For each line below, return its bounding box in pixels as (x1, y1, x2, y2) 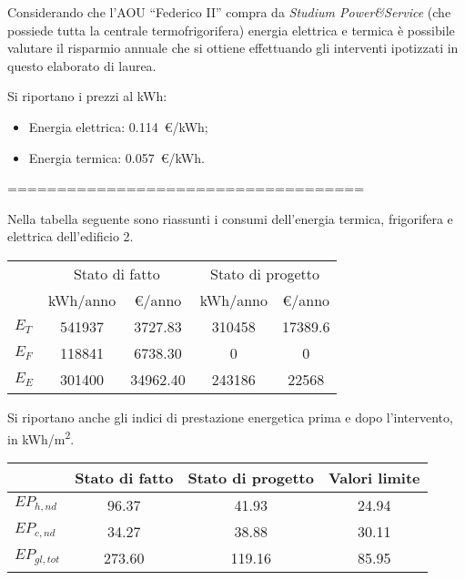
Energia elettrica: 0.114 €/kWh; (28, 117, 208, 136)
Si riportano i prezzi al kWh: (7, 86, 167, 106)
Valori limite (328, 466, 420, 488)
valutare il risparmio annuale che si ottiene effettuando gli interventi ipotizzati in (7, 38, 459, 57)
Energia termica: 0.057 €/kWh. (28, 148, 205, 167)
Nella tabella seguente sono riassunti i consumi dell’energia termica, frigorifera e (7, 209, 453, 228)
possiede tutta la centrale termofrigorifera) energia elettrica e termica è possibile (7, 20, 455, 39)
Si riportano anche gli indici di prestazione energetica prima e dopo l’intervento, (7, 407, 453, 426)
